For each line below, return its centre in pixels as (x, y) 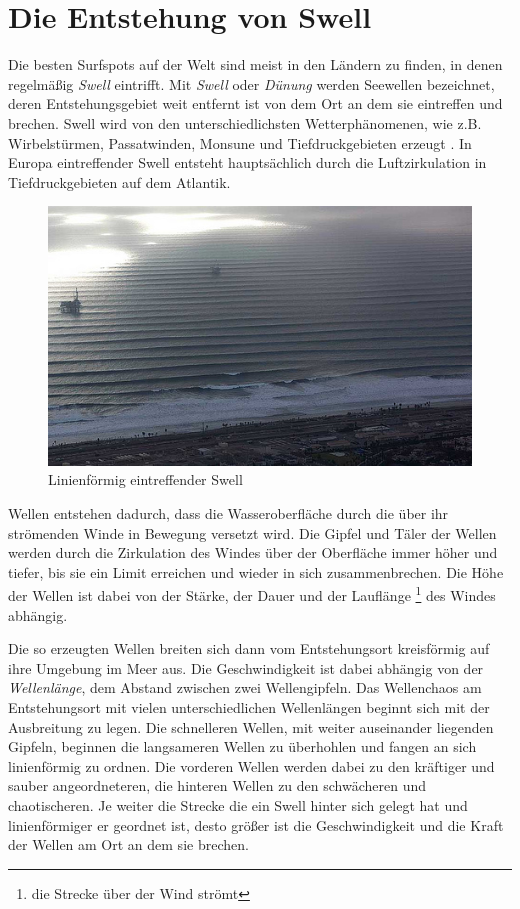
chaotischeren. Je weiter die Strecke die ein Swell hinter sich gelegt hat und (238, 804)
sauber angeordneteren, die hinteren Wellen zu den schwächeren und (217, 785)
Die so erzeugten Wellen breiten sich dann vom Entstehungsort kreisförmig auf (249, 648)
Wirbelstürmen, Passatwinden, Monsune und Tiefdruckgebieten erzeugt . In (240, 142)
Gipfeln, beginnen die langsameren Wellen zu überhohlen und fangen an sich (242, 746)
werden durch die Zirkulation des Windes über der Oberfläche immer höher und (253, 552)
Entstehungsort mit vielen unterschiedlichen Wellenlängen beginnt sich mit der (249, 706)
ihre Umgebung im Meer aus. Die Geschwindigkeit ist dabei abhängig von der (246, 667)
